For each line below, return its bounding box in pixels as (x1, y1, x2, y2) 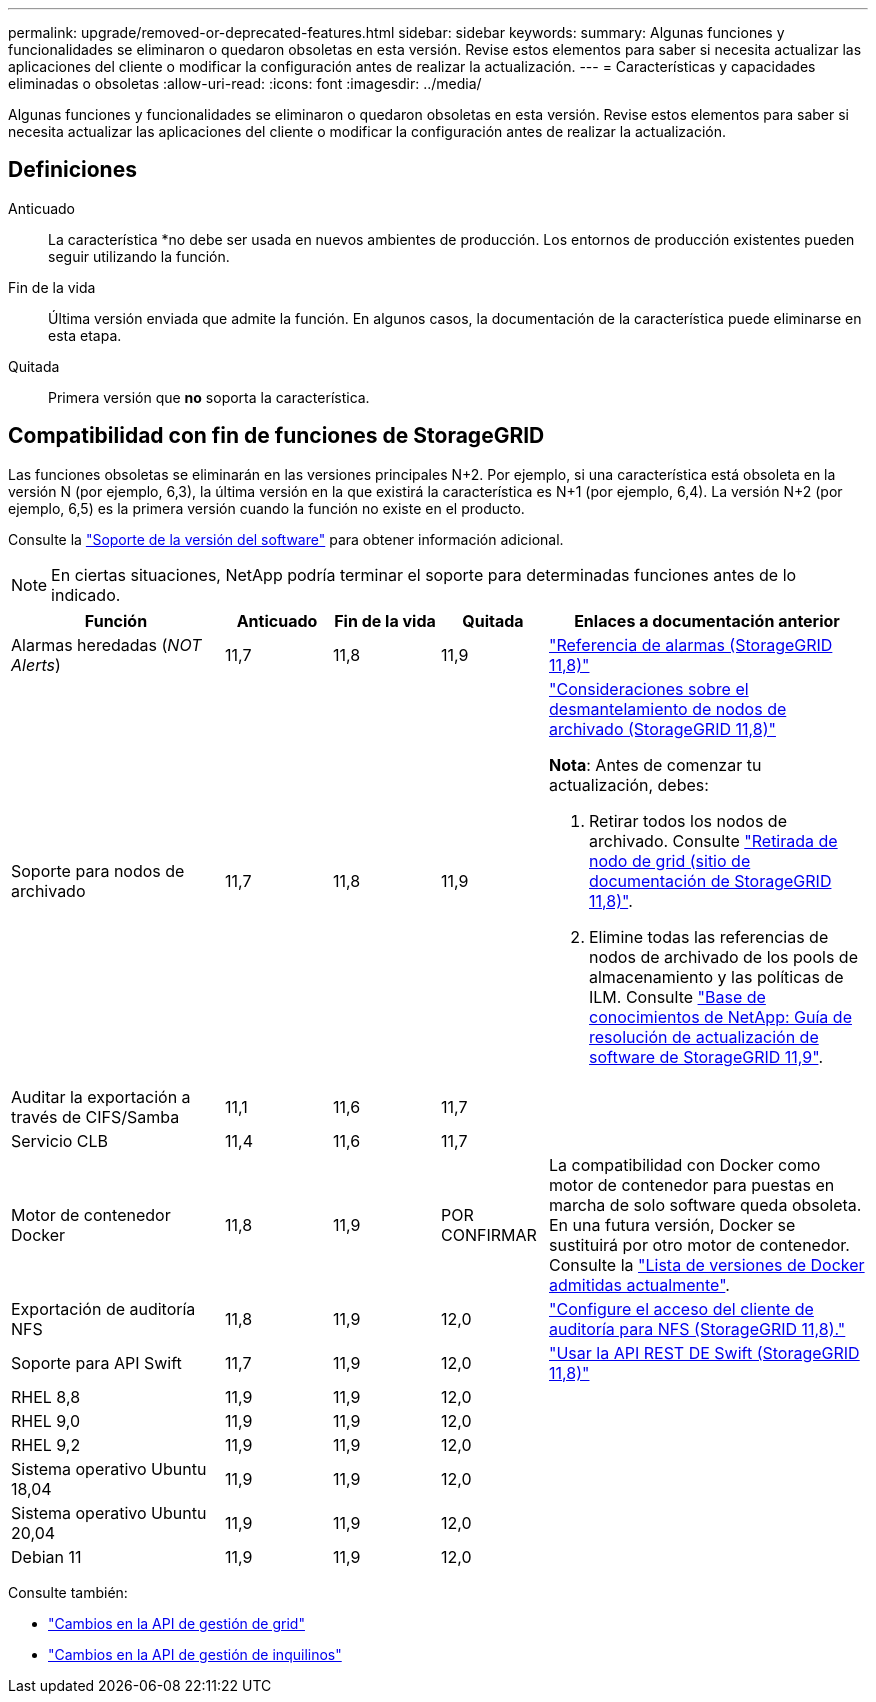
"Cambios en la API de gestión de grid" (48, 1614, 305, 1632)
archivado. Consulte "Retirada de (589, 830, 838, 851)
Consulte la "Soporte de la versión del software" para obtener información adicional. (8, 530, 564, 548)
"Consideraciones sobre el (549, 678, 749, 699)
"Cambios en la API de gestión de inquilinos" (48, 1645, 342, 1663)
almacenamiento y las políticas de (589, 966, 844, 987)
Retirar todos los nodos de (589, 810, 787, 831)
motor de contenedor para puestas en (549, 1174, 835, 1195)
